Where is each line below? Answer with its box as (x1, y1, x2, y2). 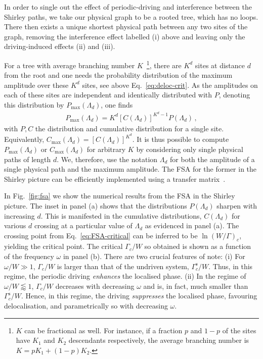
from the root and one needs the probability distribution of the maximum (4, 70, 233, 80)
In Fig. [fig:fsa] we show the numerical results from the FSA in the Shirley (4, 190, 235, 201)
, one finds (101, 99, 133, 110)
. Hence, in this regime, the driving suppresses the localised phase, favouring (21, 290, 257, 301)
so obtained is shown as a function (144, 241, 251, 251)
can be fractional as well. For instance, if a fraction (24, 325, 183, 335)
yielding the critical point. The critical (4, 241, 123, 251)
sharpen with (216, 200, 257, 211)
